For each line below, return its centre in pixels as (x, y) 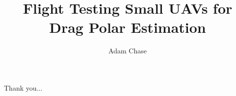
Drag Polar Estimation (128, 27)
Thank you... (23, 87)
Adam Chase (128, 51)
